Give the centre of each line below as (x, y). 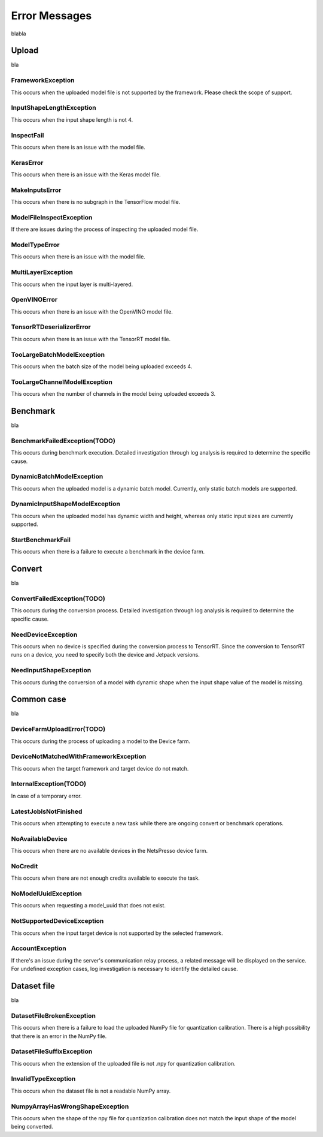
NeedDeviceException (44, 634)
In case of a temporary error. (46, 796)
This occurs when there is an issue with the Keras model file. (86, 175)
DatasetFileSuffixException (52, 1051)
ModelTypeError (35, 245)
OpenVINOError (34, 300)
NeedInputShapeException (51, 670)
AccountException (39, 949)
